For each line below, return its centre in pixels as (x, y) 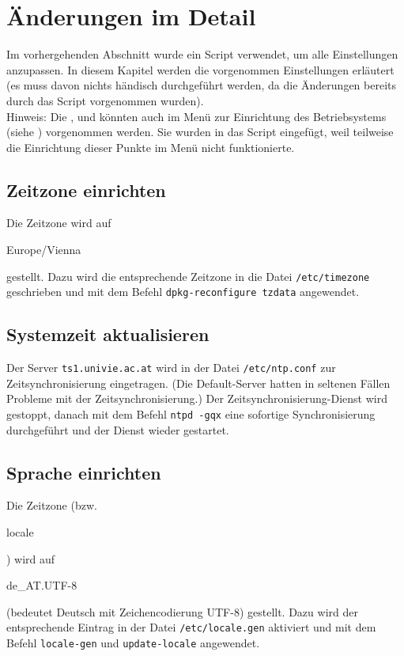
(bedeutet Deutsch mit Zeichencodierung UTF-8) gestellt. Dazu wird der (182, 611)
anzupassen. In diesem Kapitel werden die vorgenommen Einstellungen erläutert (200, 69)
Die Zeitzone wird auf (59, 223)
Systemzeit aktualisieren (108, 334)
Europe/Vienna (44, 250)
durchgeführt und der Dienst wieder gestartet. (118, 429)
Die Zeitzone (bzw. (52, 505)
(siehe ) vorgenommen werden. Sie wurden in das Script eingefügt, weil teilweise (200, 132)
